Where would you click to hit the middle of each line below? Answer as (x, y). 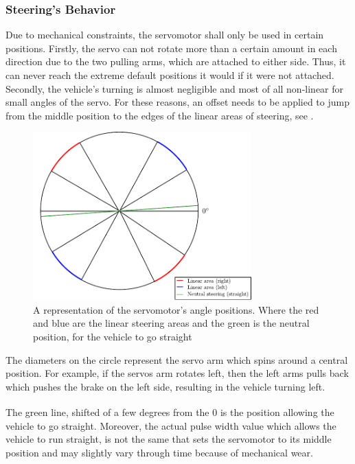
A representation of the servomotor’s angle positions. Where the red (176, 309)
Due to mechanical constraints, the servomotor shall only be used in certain (165, 35)
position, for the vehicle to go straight (113, 337)
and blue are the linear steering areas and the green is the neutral (171, 323)
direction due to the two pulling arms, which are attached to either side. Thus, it (176, 61)
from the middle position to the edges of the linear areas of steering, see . (160, 115)
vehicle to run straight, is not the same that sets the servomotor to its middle (169, 439)
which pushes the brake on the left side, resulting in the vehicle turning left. (165, 386)
